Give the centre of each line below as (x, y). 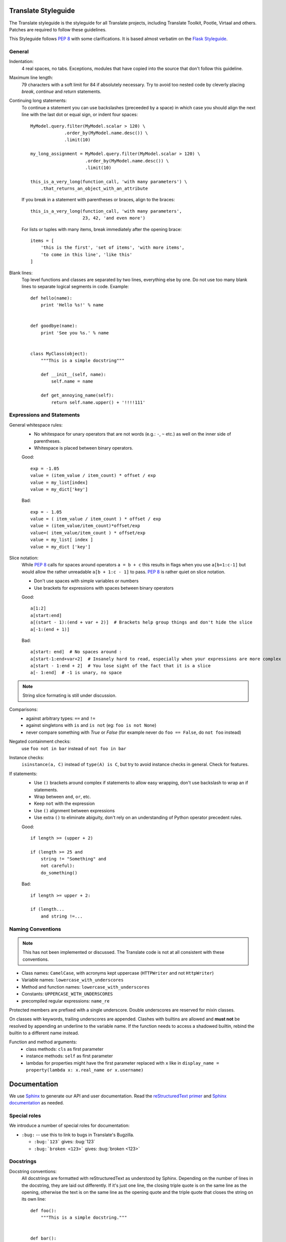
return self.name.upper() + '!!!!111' (98, 402)
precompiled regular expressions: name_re (66, 1001)
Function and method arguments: (43, 1042)
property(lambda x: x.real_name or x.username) (85, 1070)
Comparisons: (24, 709)
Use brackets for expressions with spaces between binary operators (104, 588)
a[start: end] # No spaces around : (76, 652)
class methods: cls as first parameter (65, 1049)
